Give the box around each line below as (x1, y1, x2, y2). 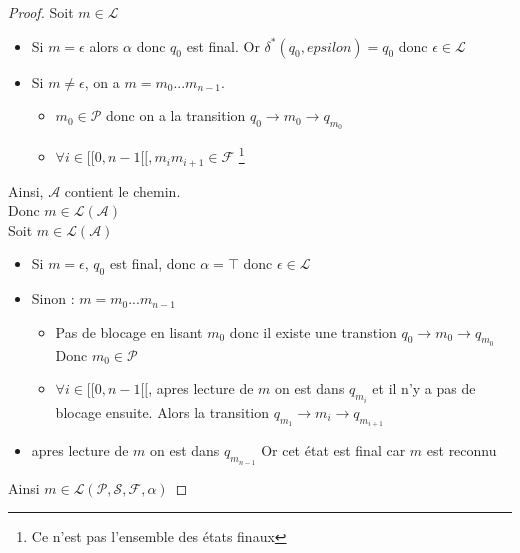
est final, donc (109, 253, 196, 274)
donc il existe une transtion (229, 321, 397, 342)
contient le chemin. (64, 180, 181, 201)
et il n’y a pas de (372, 378, 476, 399)
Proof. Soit (8, 2, 74, 22)
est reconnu (426, 440, 497, 461)
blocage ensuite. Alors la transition (55, 401, 270, 422)
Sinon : (31, 288, 75, 309)
